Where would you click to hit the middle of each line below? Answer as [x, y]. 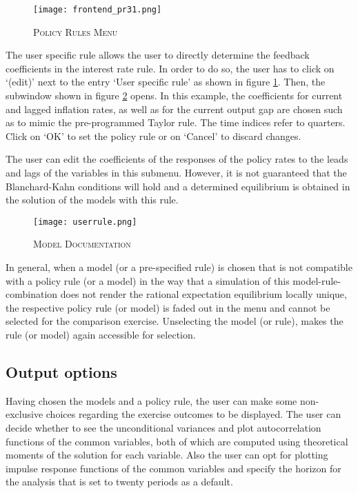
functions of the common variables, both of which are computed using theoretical [177, 441]
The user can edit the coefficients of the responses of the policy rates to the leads [177, 159]
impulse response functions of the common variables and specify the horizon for [173, 468]
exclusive [24, 414]
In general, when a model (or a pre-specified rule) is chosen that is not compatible [179, 267]
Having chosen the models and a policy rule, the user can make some [151, 400]
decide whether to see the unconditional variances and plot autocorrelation [163, 427]
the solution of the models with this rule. [92, 200]
